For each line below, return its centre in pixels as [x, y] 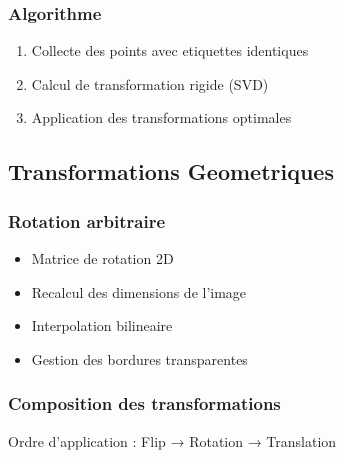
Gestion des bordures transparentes [139, 358]
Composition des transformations [144, 403]
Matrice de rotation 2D [102, 258]
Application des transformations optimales [161, 117]
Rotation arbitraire [87, 220]
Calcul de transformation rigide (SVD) [150, 83]
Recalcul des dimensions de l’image [139, 291]
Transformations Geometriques [171, 171]
